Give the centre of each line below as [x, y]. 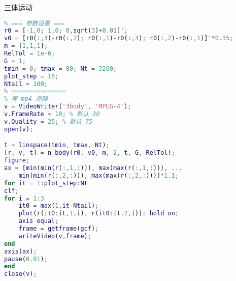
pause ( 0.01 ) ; [26, 259]
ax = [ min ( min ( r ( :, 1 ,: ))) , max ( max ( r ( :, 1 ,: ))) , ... [93, 168]
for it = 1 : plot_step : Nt [46, 183]
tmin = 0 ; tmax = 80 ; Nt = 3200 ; [61, 68]
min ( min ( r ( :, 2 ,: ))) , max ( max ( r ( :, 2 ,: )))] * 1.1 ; [98, 175]
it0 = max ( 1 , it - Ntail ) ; [59, 206]
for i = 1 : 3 [24, 198]
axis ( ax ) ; [21, 251]
